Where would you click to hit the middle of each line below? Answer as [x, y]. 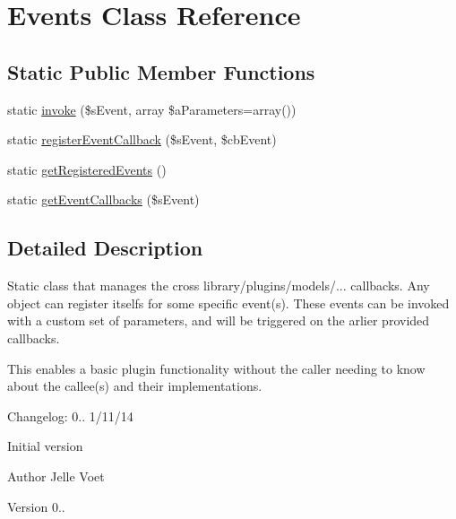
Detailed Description [105, 248]
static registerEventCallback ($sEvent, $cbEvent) [142, 139]
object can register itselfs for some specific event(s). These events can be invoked [228, 303]
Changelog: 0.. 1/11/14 [70, 415]
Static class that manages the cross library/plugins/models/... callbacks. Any [219, 285]
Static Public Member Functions [161, 71]
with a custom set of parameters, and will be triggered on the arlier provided [219, 320]
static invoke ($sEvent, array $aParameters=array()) [152, 109]
